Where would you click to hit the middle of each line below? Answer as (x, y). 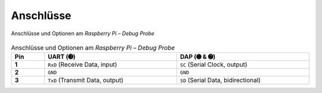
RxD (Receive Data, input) (83, 64)
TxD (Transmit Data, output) (86, 80)
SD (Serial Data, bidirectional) (220, 80)
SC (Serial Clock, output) (213, 64)
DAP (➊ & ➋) (198, 57)
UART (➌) (62, 57)
